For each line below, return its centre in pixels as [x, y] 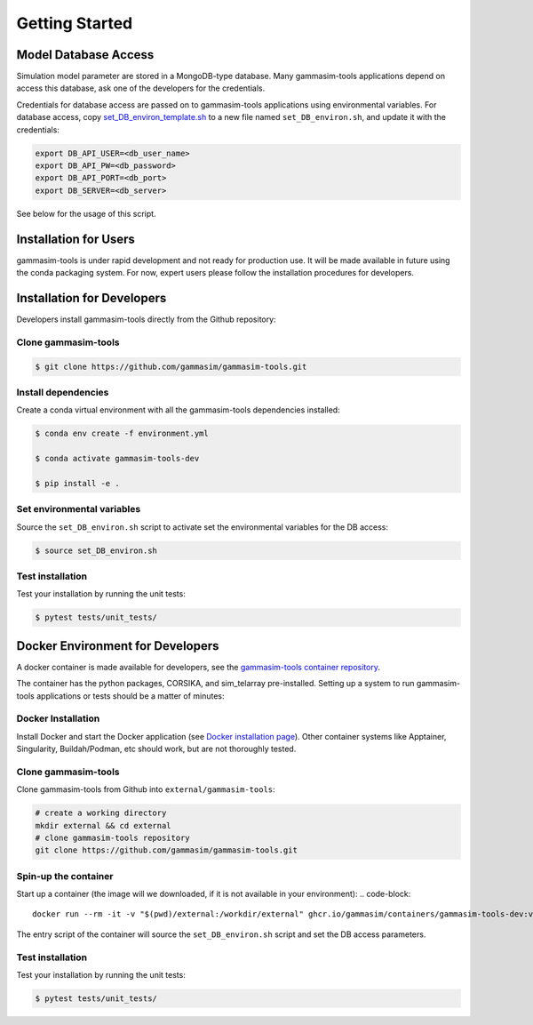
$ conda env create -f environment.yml [122, 434]
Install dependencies [63, 392]
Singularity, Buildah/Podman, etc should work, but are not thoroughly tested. [156, 749]
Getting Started [75, 23]
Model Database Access [85, 55]
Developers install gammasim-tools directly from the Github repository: [146, 319]
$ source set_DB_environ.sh [96, 550]
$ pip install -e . [77, 483]
